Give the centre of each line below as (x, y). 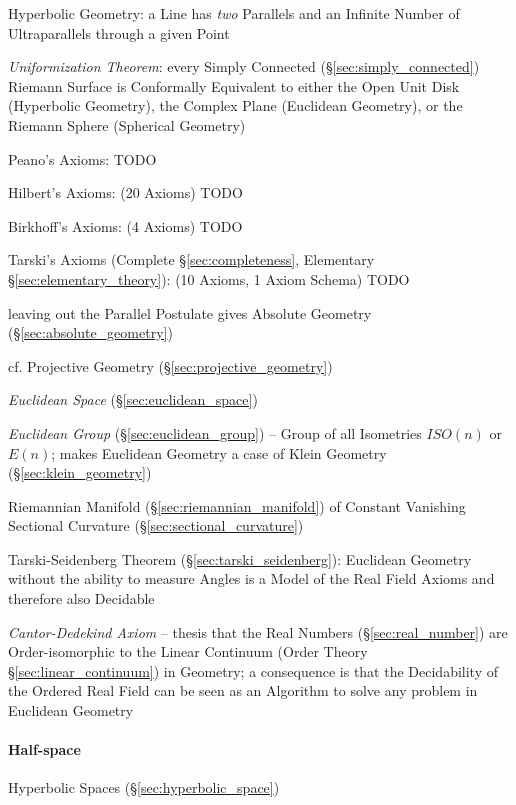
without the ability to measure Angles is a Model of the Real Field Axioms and (251, 578)
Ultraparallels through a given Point (119, 32)
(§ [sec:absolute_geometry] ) (90, 332)
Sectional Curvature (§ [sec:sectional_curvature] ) (156, 525)
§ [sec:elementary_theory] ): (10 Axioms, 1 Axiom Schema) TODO (209, 278)
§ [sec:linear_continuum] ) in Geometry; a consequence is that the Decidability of (253, 670)
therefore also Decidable (81, 598)
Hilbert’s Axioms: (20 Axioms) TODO (125, 192)
